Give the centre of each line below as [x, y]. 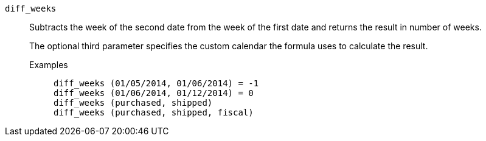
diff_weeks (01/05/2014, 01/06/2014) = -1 [156, 83]
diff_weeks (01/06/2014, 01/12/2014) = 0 [154, 93]
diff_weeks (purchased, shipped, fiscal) [154, 112]
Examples [49, 65]
